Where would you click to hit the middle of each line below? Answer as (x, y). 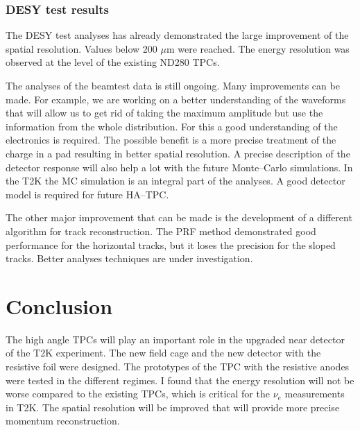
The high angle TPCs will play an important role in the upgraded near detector (175, 339)
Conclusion (59, 306)
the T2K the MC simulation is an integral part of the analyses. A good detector (175, 181)
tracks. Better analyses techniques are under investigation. (129, 258)
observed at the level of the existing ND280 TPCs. (113, 62)
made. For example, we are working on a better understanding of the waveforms (176, 99)
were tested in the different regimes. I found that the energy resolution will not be (180, 380)
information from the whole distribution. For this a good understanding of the (172, 126)
